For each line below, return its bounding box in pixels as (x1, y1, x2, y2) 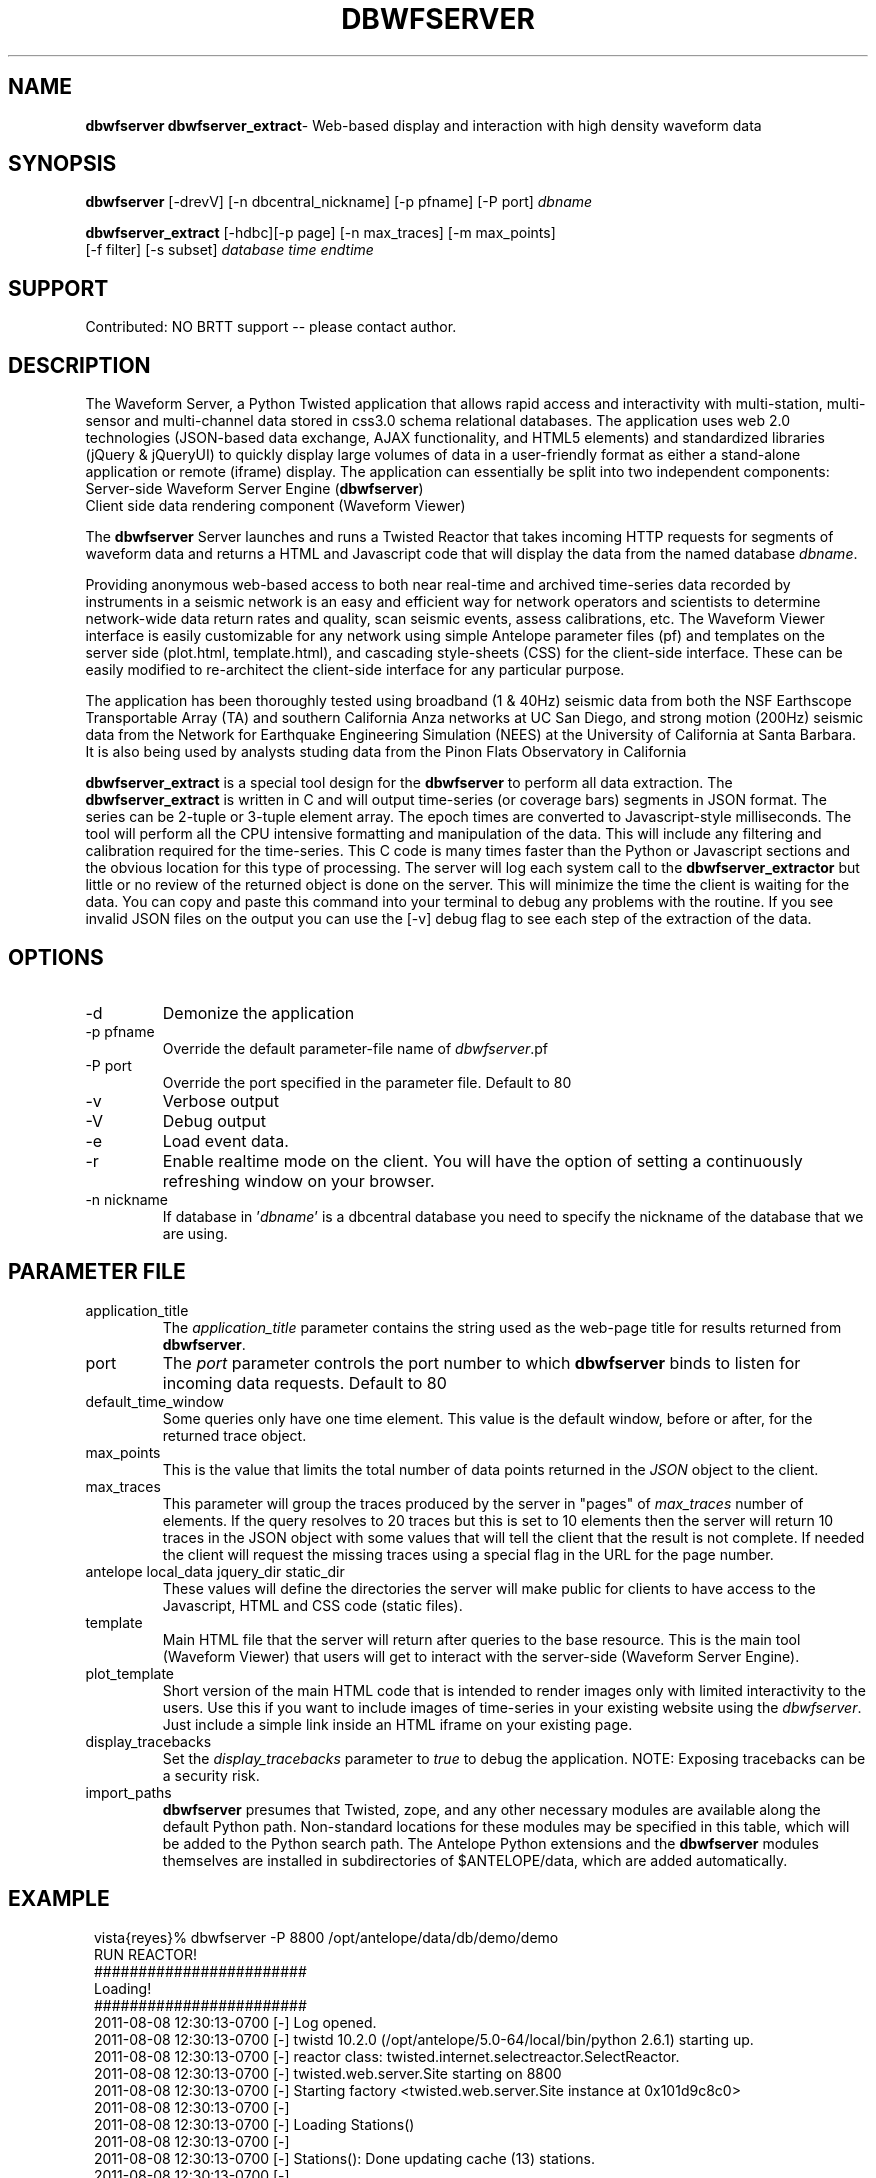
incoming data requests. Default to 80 (162, 1372, 447, 1393)
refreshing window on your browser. (162, 1170, 435, 1191)
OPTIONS (8, 944, 104, 970)
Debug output (162, 1110, 267, 1131)
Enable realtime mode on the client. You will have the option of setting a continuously (162, 1150, 803, 1171)
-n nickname (85, 1190, 168, 1208)
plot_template (85, 1664, 175, 1682)
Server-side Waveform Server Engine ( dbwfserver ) (85, 480, 424, 498)
